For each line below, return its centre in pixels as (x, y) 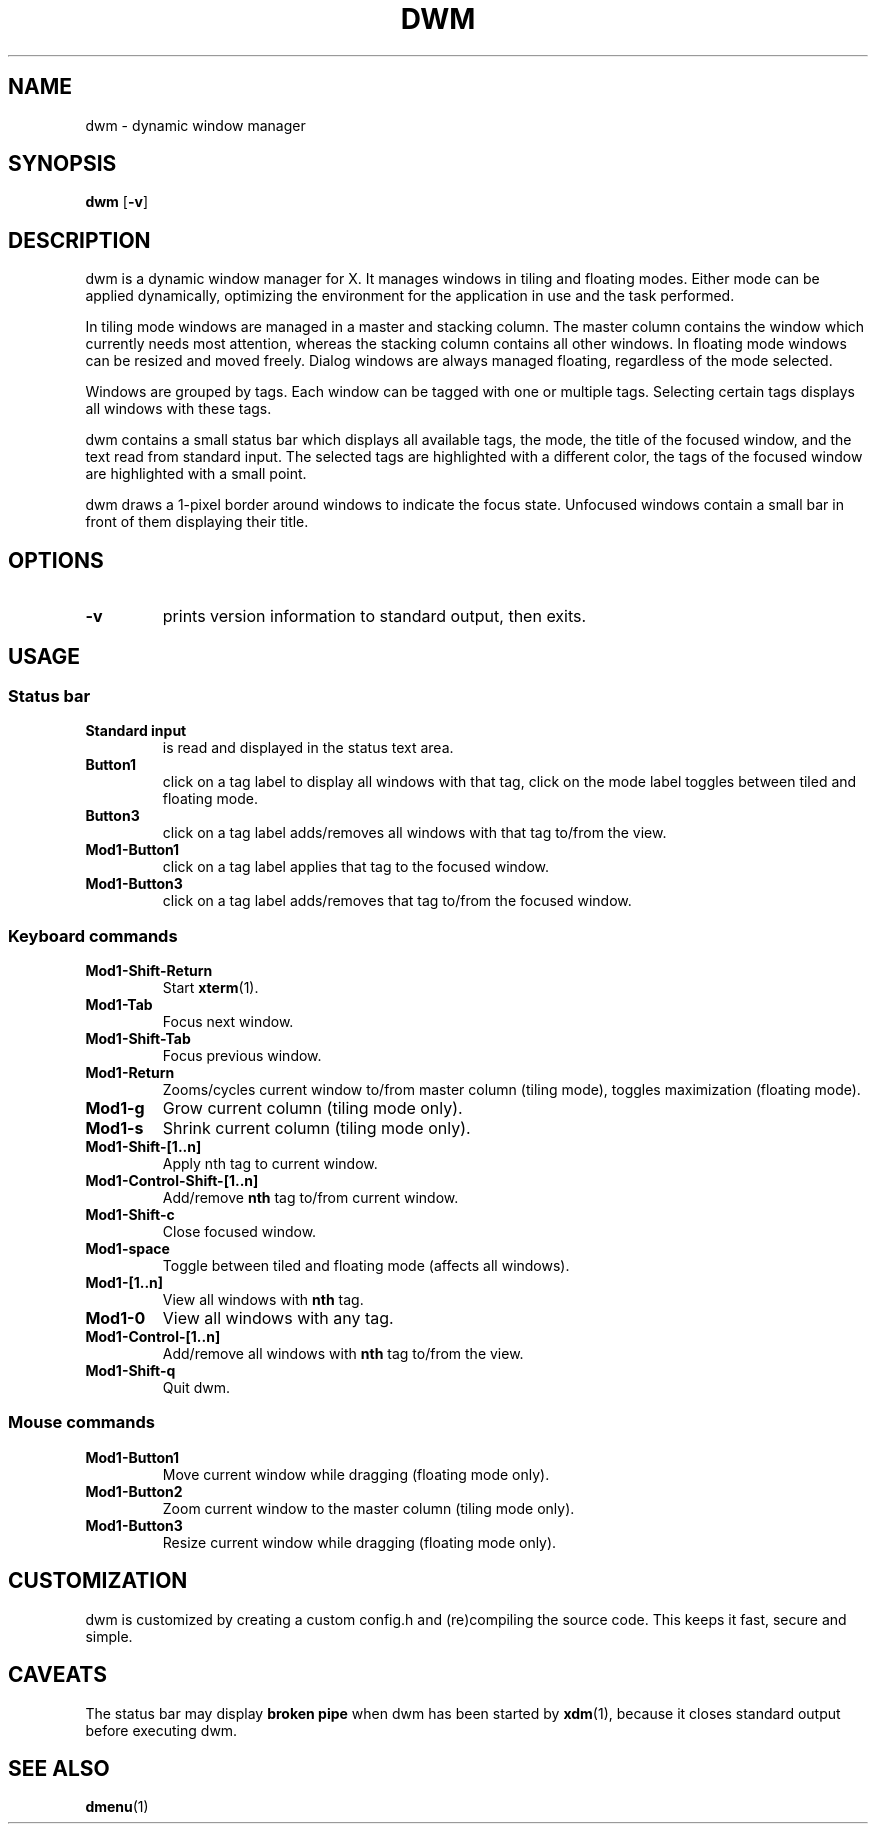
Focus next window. (228, 1022)
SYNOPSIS (62, 164)
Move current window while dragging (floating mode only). (356, 1474)
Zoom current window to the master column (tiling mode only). (368, 1508)
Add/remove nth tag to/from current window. (310, 1198)
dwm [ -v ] (117, 202)
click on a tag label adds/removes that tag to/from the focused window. (397, 901)
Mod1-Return (130, 1073)
